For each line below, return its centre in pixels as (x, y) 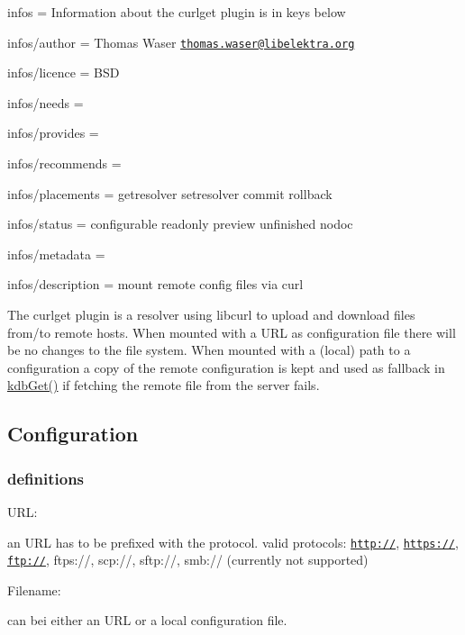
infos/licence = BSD (64, 73)
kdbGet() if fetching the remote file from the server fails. (164, 385)
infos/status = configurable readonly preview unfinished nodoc (180, 224)
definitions (46, 478)
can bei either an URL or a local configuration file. (147, 620)
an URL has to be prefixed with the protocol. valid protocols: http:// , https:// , (233, 542)
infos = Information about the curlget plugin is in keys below (177, 12)
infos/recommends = (64, 163)
